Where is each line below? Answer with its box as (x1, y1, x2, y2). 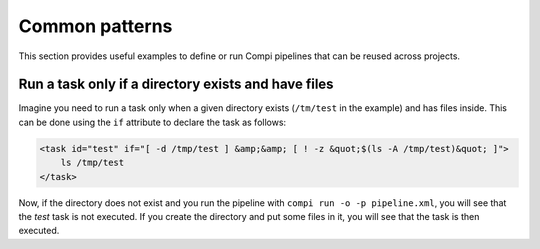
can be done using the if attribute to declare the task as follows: (18, 116, 287, 128)
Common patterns (18, 15, 173, 37)
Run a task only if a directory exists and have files (18, 76, 334, 93)
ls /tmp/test (60, 157, 125, 169)
